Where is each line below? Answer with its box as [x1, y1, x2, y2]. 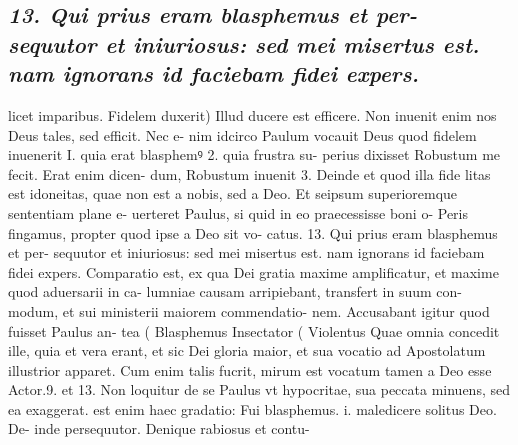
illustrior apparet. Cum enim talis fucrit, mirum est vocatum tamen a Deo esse [8, 359, 492, 380]
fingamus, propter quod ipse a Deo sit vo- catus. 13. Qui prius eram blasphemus [8, 222, 498, 243]
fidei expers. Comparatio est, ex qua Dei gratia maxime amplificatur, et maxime [8, 261, 499, 282]
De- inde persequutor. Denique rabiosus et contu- [8, 418, 310, 439]
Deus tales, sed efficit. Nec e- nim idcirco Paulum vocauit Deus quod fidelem [8, 124, 477, 145]
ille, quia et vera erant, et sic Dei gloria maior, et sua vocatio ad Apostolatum [8, 340, 486, 361]
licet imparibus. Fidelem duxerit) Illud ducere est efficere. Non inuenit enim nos [8, 104, 497, 125]
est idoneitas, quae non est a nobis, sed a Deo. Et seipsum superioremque [8, 183, 458, 204]
